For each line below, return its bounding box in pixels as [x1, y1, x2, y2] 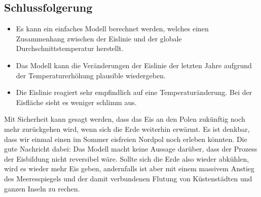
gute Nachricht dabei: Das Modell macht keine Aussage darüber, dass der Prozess [4, 143, 257, 154]
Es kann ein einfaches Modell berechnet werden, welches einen [16, 23, 209, 34]
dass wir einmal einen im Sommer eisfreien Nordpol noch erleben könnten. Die [4, 133, 247, 144]
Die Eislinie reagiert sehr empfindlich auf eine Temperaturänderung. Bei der [16, 87, 252, 97]
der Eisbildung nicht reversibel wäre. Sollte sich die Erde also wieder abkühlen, [4, 153, 249, 164]
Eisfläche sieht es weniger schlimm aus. [16, 96, 137, 107]
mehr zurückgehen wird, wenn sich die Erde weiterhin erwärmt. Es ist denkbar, [4, 123, 250, 134]
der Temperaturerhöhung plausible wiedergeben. [16, 70, 166, 80]
